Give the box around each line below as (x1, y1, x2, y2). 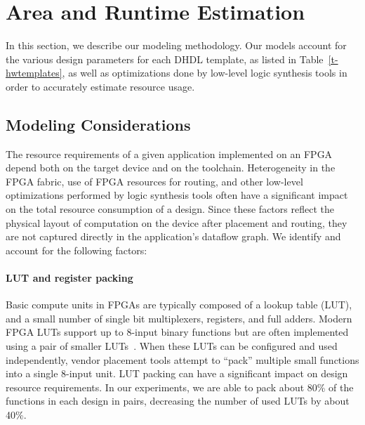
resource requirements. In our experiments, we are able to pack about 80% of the (6, 379, 354, 394)
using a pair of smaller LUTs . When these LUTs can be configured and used (6, 339, 338, 353)
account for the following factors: (6, 242, 147, 257)
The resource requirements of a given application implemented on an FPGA (6, 146, 333, 161)
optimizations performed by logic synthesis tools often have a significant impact (6, 188, 348, 202)
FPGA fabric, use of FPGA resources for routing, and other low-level (6, 174, 303, 188)
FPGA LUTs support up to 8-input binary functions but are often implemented (6, 325, 349, 339)
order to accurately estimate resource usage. (6, 79, 195, 93)
